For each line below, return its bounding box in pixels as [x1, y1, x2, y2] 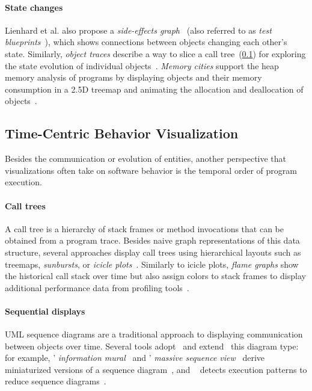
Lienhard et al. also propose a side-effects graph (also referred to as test [5, 23, 272, 36]
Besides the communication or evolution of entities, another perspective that [5, 152, 287, 165]
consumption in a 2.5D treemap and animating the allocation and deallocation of [5, 82, 304, 95]
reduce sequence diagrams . [5, 375, 106, 387]
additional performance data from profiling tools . [5, 281, 189, 294]
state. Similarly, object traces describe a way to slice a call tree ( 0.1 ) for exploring [5, 47, 306, 60]
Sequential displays [5, 304, 85, 317]
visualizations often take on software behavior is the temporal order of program [5, 164, 297, 176]
